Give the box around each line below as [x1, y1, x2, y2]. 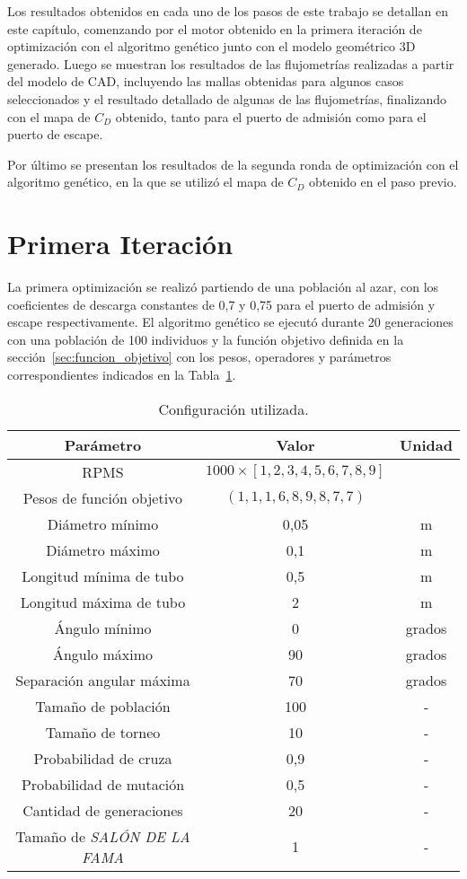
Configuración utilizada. [158, 398, 309, 419]
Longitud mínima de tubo [22, 565, 184, 586]
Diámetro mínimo [47, 513, 159, 534]
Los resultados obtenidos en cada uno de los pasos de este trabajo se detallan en [7, 2, 448, 20]
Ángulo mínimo [54, 617, 152, 638]
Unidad [400, 434, 453, 455]
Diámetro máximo [46, 539, 160, 560]
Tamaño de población [35, 695, 171, 716]
